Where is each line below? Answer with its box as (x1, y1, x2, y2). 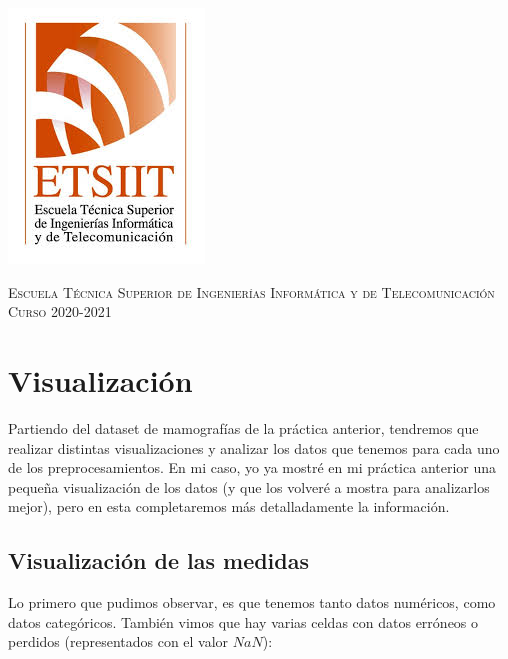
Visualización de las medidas (8, 545, 310, 576)
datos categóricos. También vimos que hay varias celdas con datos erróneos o (8, 611, 479, 632)
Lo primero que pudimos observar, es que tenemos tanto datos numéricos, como (8, 592, 496, 613)
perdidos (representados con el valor (8, 631, 229, 652)
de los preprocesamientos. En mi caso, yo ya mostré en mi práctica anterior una (8, 457, 497, 478)
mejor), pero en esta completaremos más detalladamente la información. (8, 496, 450, 517)
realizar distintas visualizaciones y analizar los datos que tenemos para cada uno (8, 437, 500, 458)
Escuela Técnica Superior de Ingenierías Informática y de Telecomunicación (8, 281, 495, 302)
